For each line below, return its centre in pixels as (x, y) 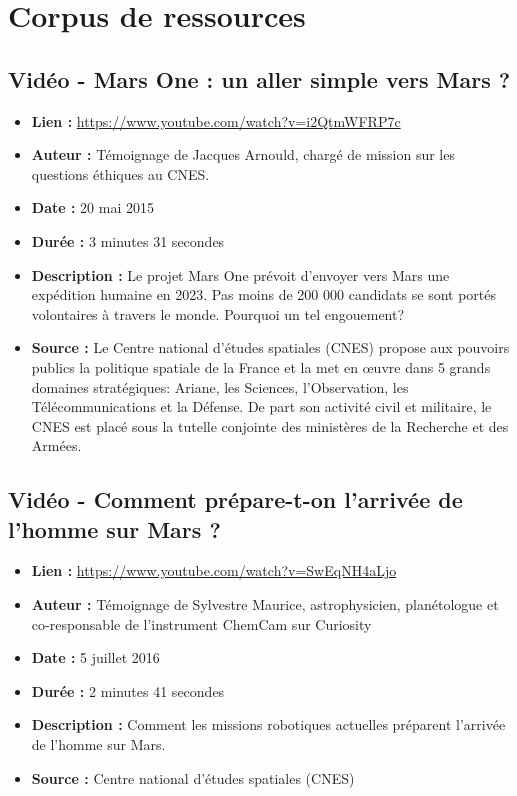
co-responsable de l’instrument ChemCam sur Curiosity (201, 623)
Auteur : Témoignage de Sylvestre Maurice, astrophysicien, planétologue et (265, 604)
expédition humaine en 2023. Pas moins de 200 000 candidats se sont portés (264, 294)
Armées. (56, 445)
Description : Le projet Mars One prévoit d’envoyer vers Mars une (240, 274)
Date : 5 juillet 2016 (95, 657)
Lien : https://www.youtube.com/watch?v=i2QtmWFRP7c (216, 120)
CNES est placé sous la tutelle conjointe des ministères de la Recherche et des (270, 425)
